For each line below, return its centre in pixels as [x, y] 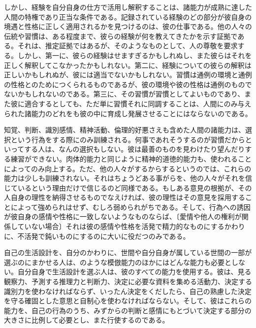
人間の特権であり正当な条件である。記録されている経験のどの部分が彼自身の [128, 16]
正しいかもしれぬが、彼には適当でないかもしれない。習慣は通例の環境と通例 [128, 75]
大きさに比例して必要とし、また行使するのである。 [87, 320]
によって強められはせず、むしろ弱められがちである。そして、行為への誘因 [130, 207]
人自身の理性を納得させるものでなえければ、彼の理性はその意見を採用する [125, 197]
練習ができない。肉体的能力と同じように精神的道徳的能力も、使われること [131, 158]
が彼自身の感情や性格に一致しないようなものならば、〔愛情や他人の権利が [123, 216]
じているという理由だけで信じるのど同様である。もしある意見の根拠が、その [128, 187]
